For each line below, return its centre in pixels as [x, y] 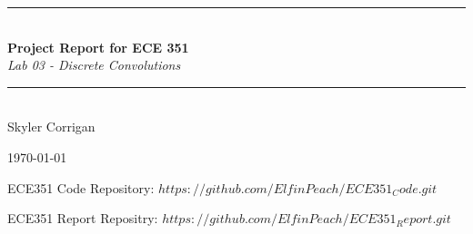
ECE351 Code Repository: [81, 187]
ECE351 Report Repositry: [83, 218]
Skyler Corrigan [51, 127]
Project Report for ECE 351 [98, 47]
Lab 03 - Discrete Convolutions [94, 65]
